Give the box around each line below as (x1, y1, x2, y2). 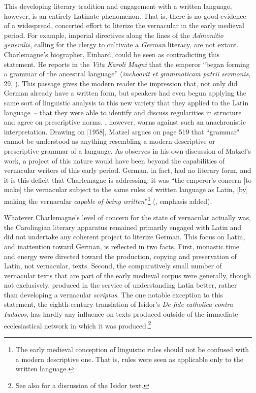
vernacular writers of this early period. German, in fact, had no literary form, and (4, 165, 251, 175)
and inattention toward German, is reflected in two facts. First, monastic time (4, 241, 239, 251)
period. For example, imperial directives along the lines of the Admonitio (4, 30, 224, 40)
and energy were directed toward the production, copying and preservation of (4, 251, 237, 261)
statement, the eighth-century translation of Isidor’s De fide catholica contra (4, 299, 233, 309)
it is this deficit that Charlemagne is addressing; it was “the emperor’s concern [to (4, 174, 252, 185)
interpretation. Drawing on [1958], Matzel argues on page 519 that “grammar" (4, 126, 240, 136)
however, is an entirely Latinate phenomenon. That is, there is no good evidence (4, 10, 246, 21)
